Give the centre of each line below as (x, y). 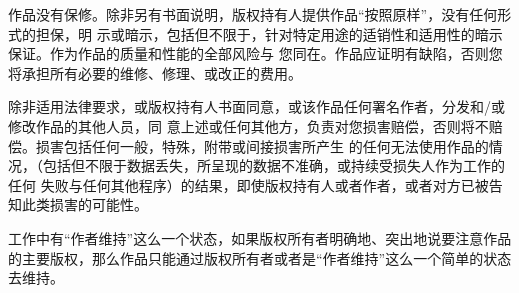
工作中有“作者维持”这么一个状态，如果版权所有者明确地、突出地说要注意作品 (260, 237)
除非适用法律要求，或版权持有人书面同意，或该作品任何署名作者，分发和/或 (256, 106)
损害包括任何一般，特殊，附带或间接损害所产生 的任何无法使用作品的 (262, 145)
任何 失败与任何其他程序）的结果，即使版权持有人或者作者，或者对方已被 (248, 184)
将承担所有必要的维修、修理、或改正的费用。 (155, 72)
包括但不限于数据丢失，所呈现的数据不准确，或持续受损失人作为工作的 (273, 165)
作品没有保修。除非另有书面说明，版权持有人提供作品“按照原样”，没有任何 (253, 14)
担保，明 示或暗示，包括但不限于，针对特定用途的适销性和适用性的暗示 (269, 33)
